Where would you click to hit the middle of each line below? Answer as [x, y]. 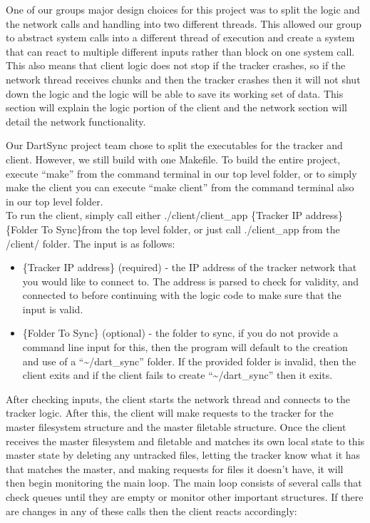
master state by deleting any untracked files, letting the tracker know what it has [183, 455]
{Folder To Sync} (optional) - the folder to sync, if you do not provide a [180, 333]
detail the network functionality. [76, 121]
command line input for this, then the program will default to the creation [185, 347]
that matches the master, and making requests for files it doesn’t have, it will [175, 468]
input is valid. [53, 309]
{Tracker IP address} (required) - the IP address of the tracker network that [190, 267]
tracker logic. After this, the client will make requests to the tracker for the [170, 413]
